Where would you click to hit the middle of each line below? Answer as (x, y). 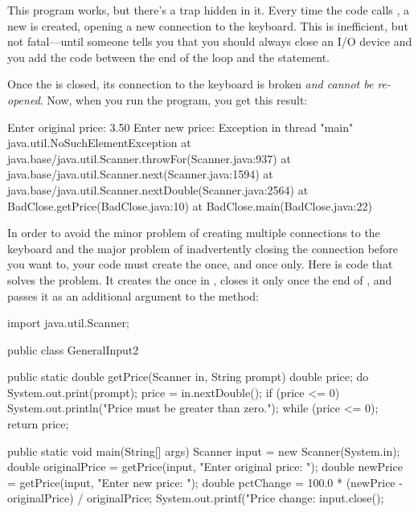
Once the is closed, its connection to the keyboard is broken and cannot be (191, 84)
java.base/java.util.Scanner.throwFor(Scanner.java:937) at (149, 158)
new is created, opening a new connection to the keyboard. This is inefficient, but (208, 25)
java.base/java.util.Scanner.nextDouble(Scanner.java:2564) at (158, 189)
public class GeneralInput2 (73, 349)
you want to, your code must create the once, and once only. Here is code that (200, 264)
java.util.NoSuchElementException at (99, 143)
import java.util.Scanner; (68, 323)
